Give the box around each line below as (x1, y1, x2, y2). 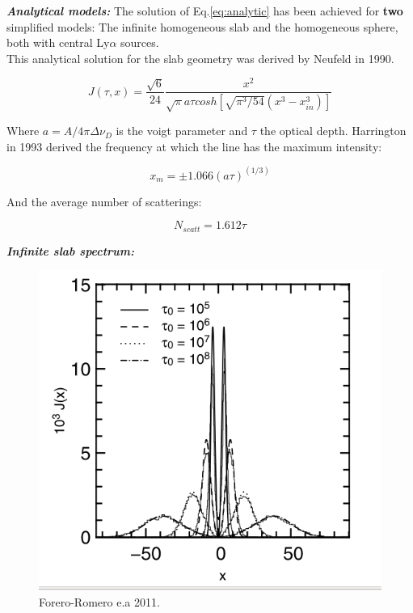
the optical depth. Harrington (259, 122, 407, 139)
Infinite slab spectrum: (6, 242, 135, 259)
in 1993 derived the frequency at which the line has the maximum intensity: (6, 137, 382, 154)
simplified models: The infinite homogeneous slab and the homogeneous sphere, (6, 18, 398, 35)
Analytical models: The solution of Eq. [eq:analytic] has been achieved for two (6, 2, 403, 19)
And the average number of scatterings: (6, 192, 202, 209)
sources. (120, 34, 159, 51)
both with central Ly (6, 34, 110, 51)
